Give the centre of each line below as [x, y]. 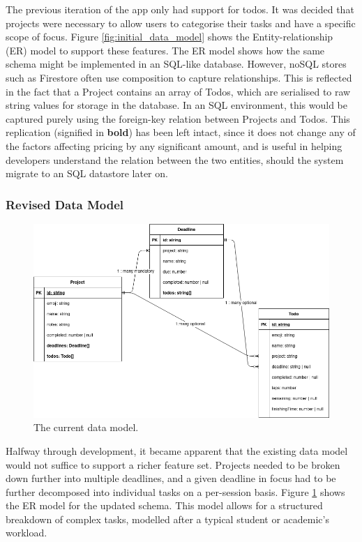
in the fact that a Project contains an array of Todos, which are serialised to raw [178, 91]
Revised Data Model [65, 204]
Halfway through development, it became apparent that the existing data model [177, 450]
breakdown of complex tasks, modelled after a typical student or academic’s [167, 519]
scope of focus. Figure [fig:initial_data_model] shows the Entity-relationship [169, 37]
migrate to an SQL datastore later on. [87, 173]
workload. [27, 533]
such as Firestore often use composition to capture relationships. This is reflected [179, 77]
